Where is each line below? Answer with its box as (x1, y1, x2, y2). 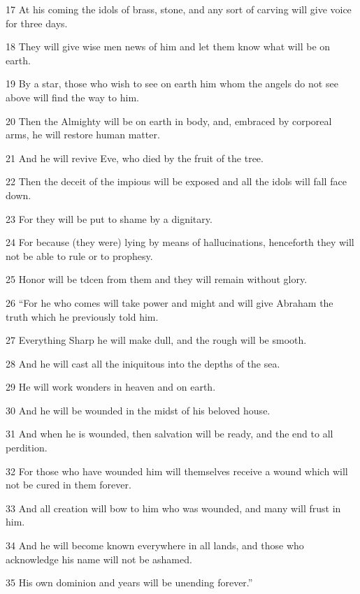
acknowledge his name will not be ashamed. (6, 551, 192, 566)
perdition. (6, 440, 48, 455)
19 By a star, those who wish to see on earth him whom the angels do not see (6, 76, 338, 91)
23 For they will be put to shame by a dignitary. (6, 211, 213, 226)
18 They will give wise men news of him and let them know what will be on (6, 39, 331, 54)
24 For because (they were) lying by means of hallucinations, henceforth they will (6, 235, 354, 249)
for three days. (6, 15, 68, 30)
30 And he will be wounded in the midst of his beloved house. (6, 403, 271, 417)
